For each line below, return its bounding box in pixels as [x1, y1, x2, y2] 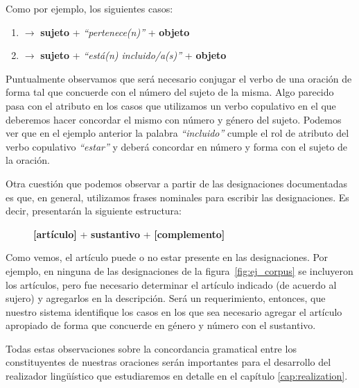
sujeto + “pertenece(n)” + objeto [40, 24, 190, 39]
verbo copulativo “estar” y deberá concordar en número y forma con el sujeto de [6, 139, 348, 153]
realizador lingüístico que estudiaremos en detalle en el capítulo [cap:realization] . [6, 369, 348, 383]
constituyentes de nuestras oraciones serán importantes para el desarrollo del [6, 355, 331, 369]
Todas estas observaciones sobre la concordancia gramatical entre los [6, 341, 297, 355]
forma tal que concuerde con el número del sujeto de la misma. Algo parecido [6, 85, 334, 99]
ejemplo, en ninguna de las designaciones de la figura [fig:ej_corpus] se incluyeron [6, 263, 353, 278]
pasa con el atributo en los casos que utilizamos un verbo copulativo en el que [6, 98, 336, 112]
